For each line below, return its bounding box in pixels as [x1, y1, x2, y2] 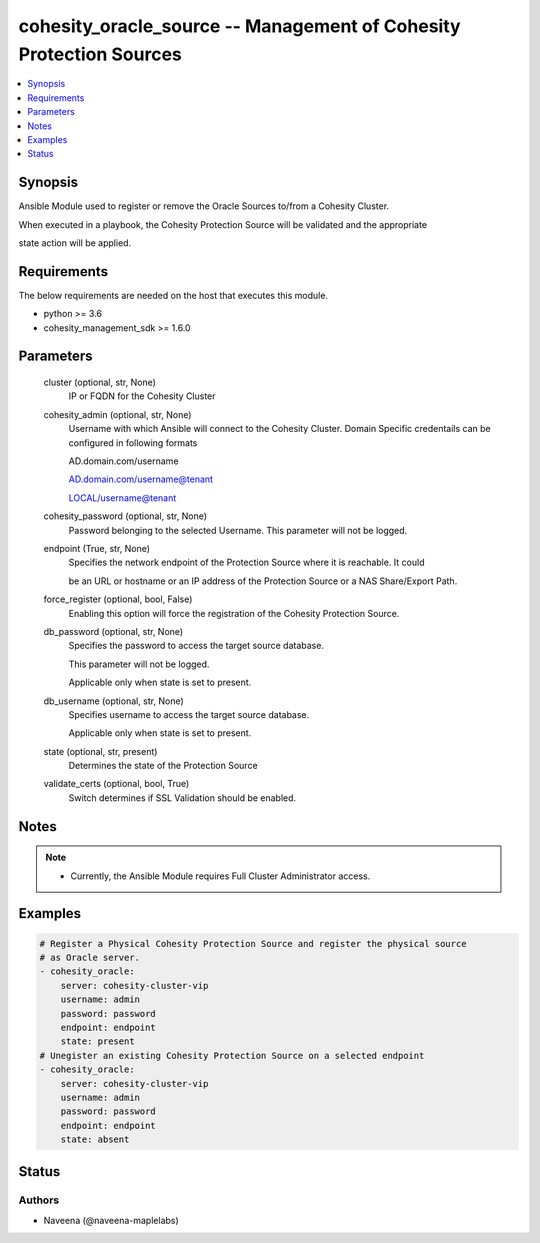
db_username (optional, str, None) [43, 695, 184, 707]
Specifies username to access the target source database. [68, 708, 310, 720]
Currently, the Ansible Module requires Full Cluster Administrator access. [70, 870, 371, 882]
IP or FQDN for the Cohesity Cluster [68, 390, 216, 402]
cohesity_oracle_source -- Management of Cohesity [18, 15, 461, 37]
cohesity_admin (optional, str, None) [43, 408, 192, 420]
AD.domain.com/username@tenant [68, 473, 214, 485]
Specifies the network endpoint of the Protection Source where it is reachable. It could [68, 556, 425, 569]
